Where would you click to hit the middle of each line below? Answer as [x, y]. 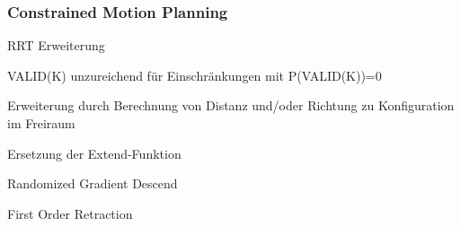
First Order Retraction [70, 213]
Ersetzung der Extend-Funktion [94, 153]
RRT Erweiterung [56, 45]
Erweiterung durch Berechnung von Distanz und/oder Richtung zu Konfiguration [231, 105]
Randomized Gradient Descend [93, 183]
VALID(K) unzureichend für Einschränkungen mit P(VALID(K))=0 [195, 75]
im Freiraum [41, 123]
